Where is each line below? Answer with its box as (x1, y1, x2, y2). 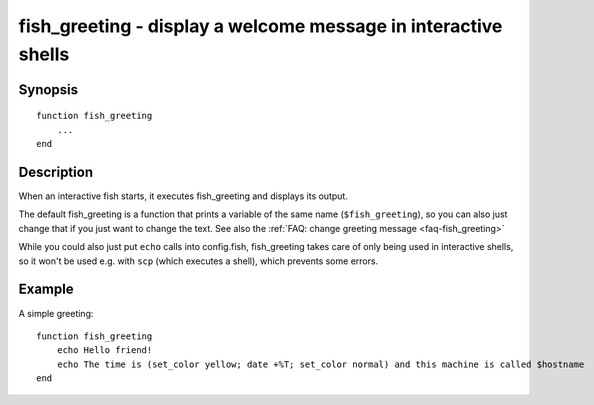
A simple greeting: (18, 307, 94, 319)
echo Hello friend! (56, 345, 153, 356)
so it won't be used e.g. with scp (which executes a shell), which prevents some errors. (18, 255, 379, 267)
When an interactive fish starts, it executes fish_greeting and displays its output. (18, 190, 349, 202)
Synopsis (18, 81, 79, 98)
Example (18, 281, 74, 298)
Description (18, 163, 94, 180)
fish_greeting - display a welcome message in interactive (18, 15, 503, 37)
